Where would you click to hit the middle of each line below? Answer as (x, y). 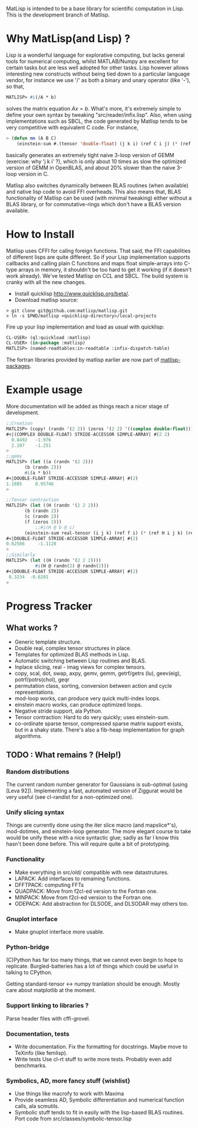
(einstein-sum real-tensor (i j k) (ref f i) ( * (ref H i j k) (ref (110, 533)
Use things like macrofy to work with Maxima (69, 1094)
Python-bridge (28, 947)
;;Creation (19, 424)
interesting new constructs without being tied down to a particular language (98, 74)
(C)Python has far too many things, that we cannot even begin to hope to (95, 960)
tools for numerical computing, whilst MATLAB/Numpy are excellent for (92, 61)
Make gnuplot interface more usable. (59, 932)
